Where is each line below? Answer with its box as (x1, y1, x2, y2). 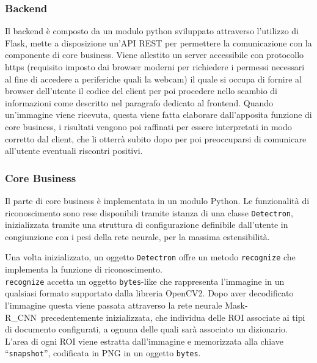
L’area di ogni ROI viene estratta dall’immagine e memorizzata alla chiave (5, 334, 283, 347)
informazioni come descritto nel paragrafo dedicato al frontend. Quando (5, 96, 273, 109)
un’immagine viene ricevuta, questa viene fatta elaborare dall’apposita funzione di (5, 108, 312, 121)
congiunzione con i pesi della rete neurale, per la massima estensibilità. (5, 230, 270, 243)
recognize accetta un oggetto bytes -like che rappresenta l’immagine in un (5, 274, 285, 287)
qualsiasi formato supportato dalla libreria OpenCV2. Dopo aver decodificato (5, 287, 294, 299)
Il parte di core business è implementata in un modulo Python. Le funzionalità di (5, 194, 310, 207)
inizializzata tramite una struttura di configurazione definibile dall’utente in (5, 218, 288, 231)
